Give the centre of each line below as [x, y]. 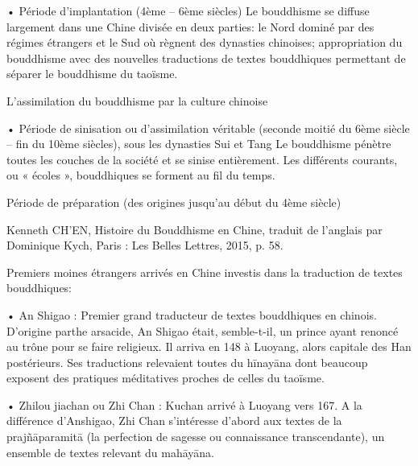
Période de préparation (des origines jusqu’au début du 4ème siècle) [174, 202]
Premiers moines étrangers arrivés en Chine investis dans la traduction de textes [205, 272]
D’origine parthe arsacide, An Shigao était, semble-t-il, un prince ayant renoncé [203, 330]
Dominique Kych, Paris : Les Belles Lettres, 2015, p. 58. [145, 245]
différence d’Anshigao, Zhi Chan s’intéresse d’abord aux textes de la [174, 421]
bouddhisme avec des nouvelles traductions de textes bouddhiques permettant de [206, 58]
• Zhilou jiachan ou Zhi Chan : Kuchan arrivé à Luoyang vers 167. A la [184, 404]
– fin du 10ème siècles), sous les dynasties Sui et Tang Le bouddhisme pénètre [199, 144]
